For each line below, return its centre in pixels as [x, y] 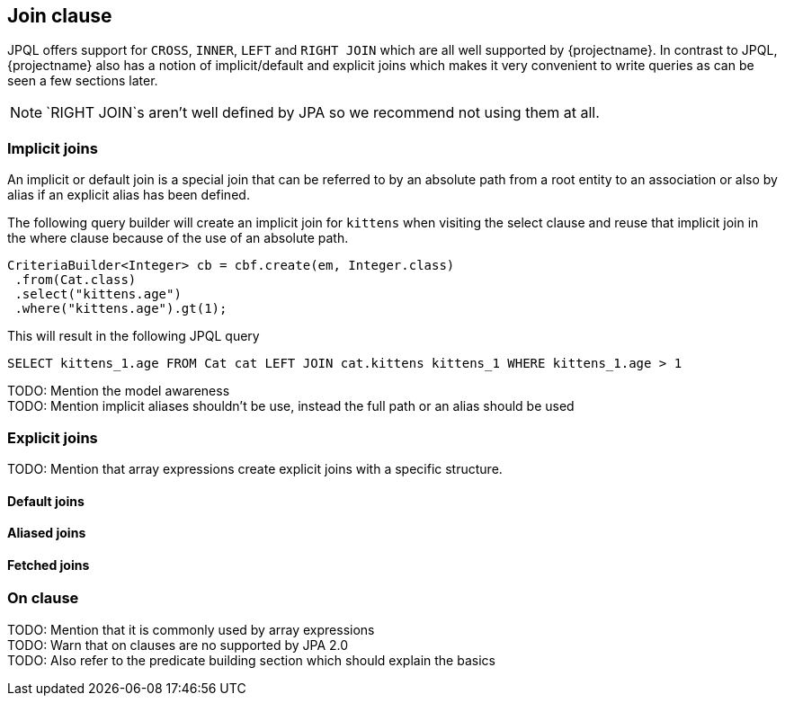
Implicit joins [53, 148]
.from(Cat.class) [76, 280]
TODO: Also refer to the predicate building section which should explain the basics [251, 660]
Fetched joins [49, 565]
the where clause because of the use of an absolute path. [178, 238]
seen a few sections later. [83, 81]
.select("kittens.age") [98, 294]
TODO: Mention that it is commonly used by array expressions [191, 629]
